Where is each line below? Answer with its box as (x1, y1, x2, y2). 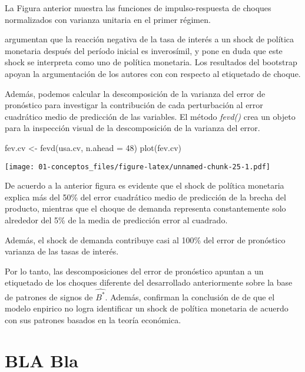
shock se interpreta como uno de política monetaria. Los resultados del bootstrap (5, 56, 297, 68)
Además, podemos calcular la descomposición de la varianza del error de (5, 87, 266, 99)
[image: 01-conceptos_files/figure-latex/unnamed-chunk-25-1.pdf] (5, 162, 271, 171)
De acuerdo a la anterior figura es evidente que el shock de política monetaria (5, 179, 284, 192)
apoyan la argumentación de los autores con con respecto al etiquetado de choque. (5, 67, 301, 79)
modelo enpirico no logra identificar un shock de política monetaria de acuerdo (5, 302, 289, 314)
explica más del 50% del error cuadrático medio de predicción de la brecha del (5, 190, 286, 203)
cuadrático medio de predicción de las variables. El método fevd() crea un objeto (5, 110, 296, 122)
